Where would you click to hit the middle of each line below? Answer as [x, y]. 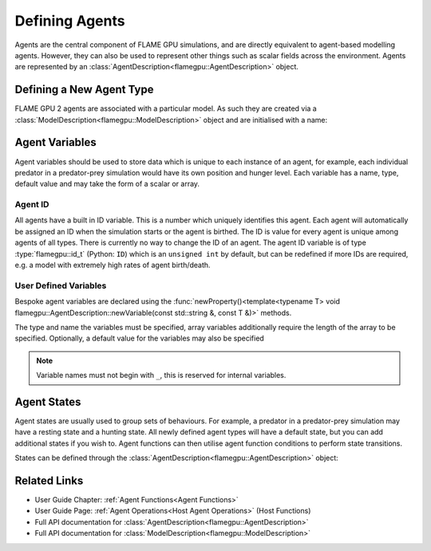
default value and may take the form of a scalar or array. [107, 184]
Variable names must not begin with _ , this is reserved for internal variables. [161, 376]
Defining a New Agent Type [85, 90]
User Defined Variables [61, 285]
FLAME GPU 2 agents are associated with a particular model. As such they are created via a [166, 108]
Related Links [49, 481]
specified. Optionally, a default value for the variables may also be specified [140, 338]
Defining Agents [70, 21]
